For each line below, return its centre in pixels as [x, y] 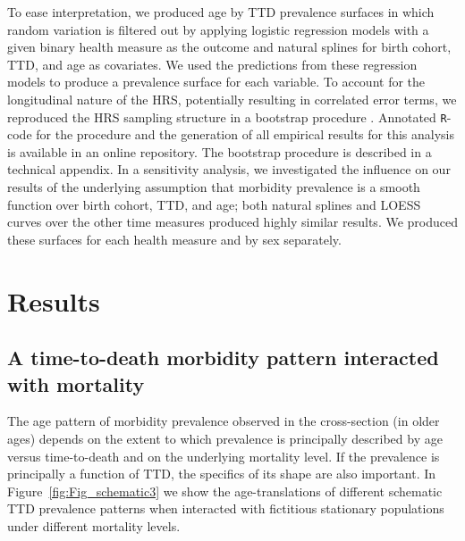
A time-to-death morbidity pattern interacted [223, 358]
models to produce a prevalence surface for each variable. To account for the [216, 82]
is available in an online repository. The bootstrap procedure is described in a [220, 151]
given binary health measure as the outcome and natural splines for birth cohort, [229, 47]
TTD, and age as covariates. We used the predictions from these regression [212, 64]
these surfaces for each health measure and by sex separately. [174, 239]
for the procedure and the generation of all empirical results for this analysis [245, 134]
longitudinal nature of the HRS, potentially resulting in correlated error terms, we [232, 99]
